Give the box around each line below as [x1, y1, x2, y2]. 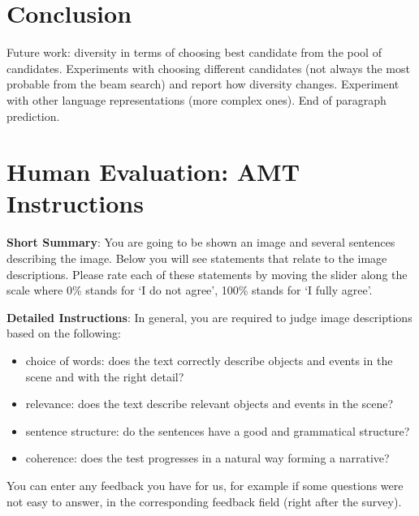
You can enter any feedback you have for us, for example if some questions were [6, 476, 404, 493]
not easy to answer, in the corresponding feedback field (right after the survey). [6, 492, 402, 510]
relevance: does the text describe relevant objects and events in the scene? [25, 395, 394, 412]
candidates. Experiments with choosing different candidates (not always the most [6, 59, 410, 76]
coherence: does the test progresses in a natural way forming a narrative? [25, 449, 390, 467]
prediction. [6, 107, 60, 124]
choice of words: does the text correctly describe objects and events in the [25, 351, 393, 368]
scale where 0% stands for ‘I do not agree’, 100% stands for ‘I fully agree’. [6, 282, 373, 299]
